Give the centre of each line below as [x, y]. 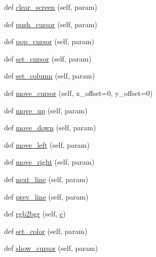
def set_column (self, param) [49, 76]
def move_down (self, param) [50, 127]
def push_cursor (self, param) [51, 24]
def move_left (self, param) [47, 144]
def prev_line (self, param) [46, 196]
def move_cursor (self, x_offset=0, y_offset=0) [79, 93]
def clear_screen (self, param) [51, 7]
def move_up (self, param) [46, 110]
